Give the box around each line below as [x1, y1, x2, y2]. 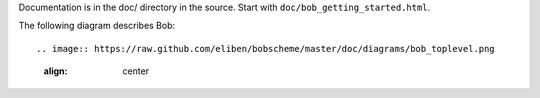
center [122, 65, 150, 77]
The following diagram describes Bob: [18, 20, 176, 32]
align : [43, 65, 68, 77]
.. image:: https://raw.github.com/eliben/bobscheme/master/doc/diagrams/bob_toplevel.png [36, 43, 495, 54]
